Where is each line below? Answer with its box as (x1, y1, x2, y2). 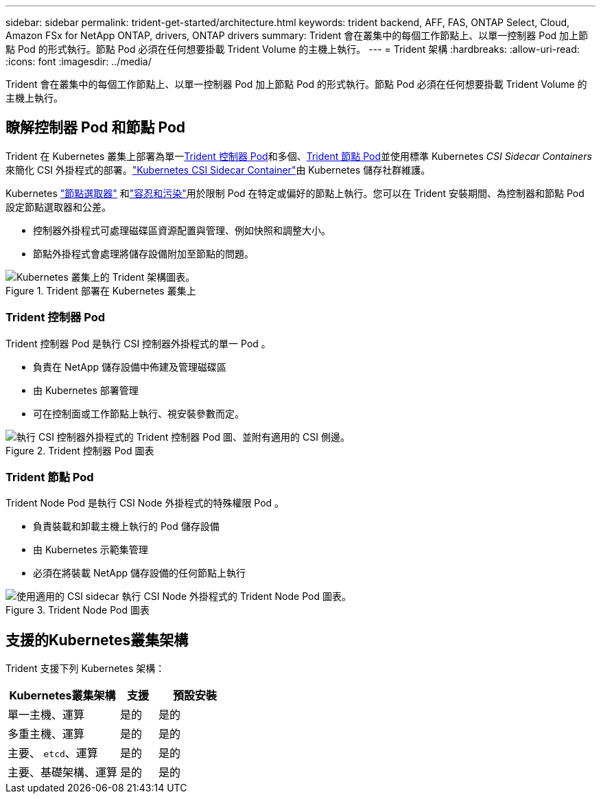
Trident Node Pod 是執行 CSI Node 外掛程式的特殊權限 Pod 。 (5, 497, 285, 509)
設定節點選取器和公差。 (5, 200, 111, 213)
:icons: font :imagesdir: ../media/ (5, 56, 152, 67)
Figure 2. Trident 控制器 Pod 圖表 (5, 444, 154, 456)
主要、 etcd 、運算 (8, 746, 98, 761)
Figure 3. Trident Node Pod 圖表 (5, 604, 150, 616)
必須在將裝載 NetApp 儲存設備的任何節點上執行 (33, 567, 246, 579)
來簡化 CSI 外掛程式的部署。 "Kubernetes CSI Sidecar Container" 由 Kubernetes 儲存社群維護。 (5, 163, 431, 176)
